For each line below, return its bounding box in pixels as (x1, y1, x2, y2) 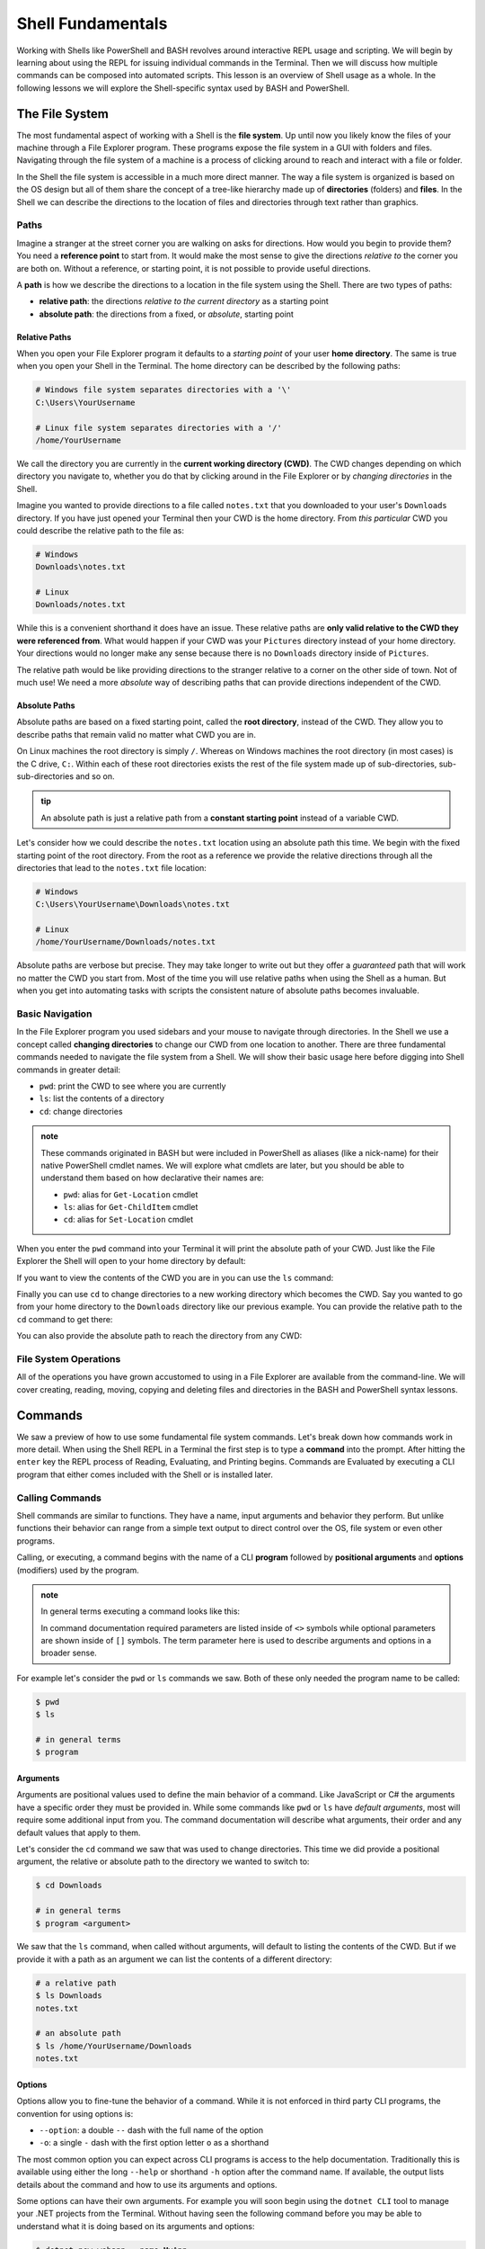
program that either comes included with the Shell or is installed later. (16, 1469, 274, 1480)
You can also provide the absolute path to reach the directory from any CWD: (16, 1331, 303, 1341)
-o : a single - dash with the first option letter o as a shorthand (39, 2137, 269, 2148)
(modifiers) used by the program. (16, 1564, 139, 1575)
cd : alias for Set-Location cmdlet (63, 1214, 194, 1225)
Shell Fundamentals (16, 13, 168, 33)
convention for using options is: (16, 2108, 134, 2119)
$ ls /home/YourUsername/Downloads (35, 2040, 192, 2051)
